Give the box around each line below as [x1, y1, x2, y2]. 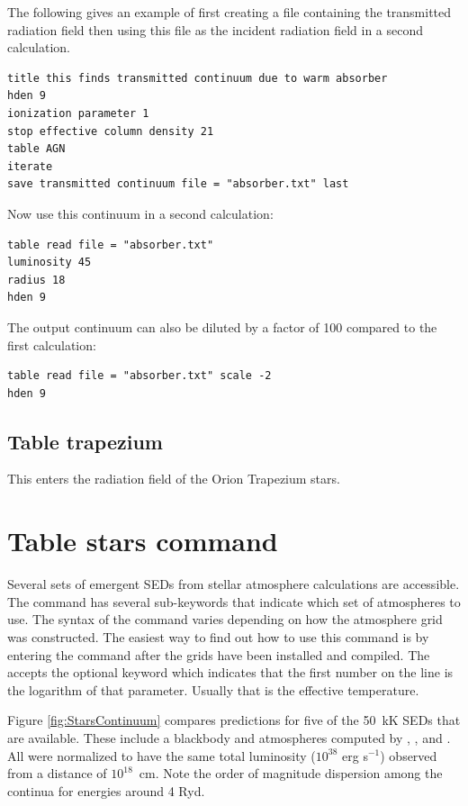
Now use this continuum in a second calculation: [7, 204, 274, 222]
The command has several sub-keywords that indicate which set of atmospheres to [7, 592, 461, 611]
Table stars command [7, 522, 278, 559]
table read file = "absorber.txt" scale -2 [7, 369, 272, 383]
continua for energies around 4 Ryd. [7, 781, 205, 800]
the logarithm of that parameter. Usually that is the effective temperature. [7, 680, 419, 699]
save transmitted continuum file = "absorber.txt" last [7, 177, 349, 191]
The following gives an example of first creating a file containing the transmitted [7, 3, 452, 21]
